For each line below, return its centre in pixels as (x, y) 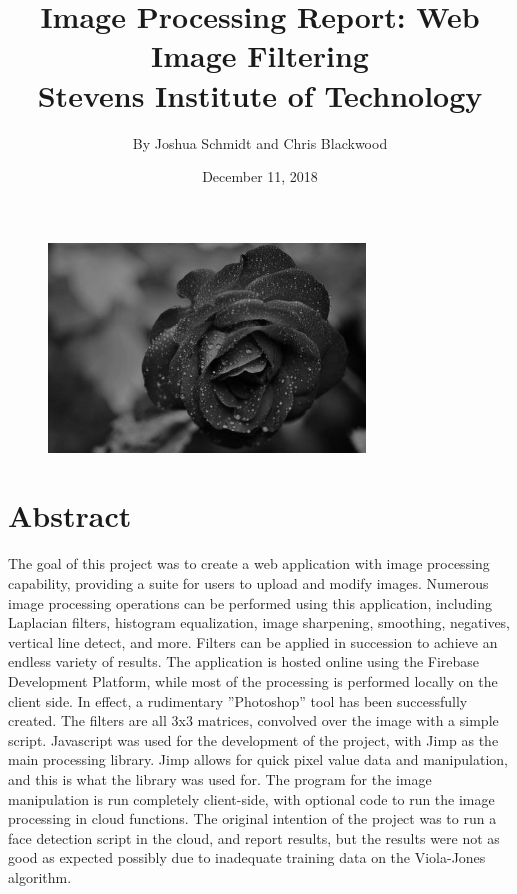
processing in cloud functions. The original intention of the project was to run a (252, 818)
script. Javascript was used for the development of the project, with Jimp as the (253, 739)
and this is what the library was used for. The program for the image (220, 778)
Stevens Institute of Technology (260, 94)
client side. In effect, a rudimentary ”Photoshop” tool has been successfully (238, 700)
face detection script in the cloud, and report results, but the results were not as (254, 837)
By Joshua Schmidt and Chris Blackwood (260, 142)
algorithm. (40, 876)
